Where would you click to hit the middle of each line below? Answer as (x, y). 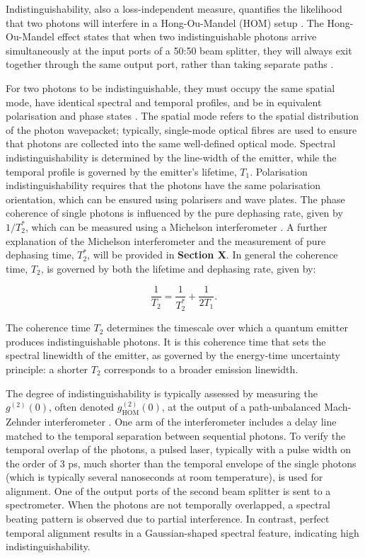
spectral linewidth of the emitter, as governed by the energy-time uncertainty (173, 355)
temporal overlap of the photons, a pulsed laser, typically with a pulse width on (179, 449)
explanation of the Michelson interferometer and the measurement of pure (166, 240)
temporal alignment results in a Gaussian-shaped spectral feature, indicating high (182, 532)
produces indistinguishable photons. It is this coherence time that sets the (166, 341)
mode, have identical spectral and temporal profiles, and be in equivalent (164, 102)
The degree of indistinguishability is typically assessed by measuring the (162, 393)
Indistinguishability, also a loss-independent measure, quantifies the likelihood (174, 8)
